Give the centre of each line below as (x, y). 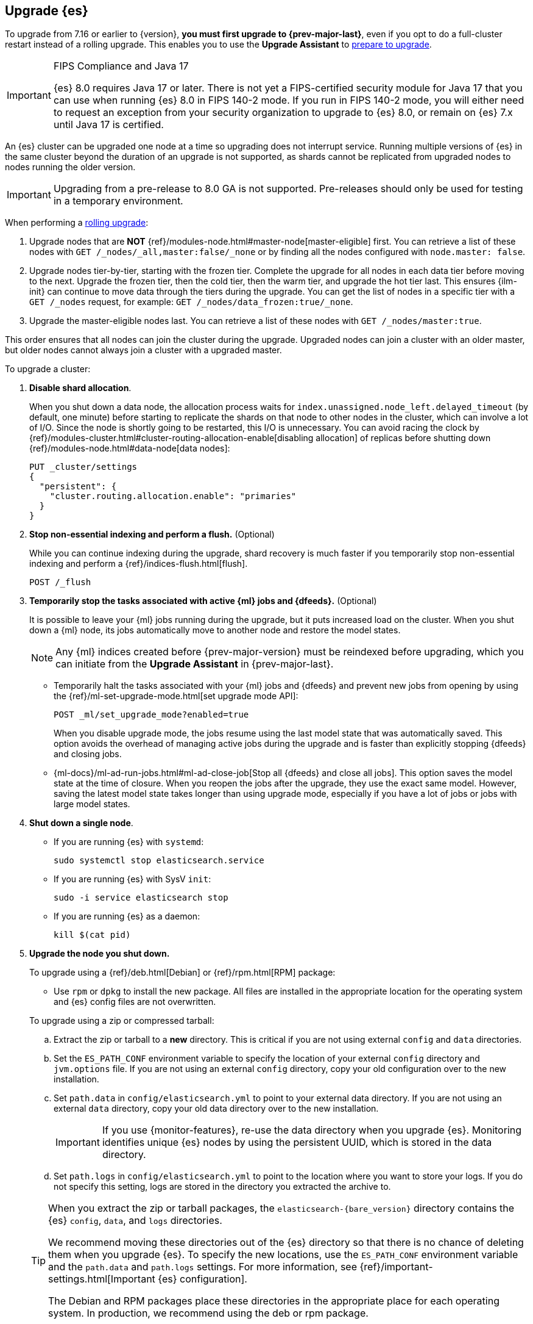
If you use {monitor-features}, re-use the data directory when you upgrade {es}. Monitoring (312, 1130)
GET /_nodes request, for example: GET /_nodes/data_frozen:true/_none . (191, 302)
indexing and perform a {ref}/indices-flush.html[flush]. (139, 564)
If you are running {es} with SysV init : (132, 879)
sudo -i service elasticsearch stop (141, 898)
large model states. (92, 804)
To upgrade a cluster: (48, 369)
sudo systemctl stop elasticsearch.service (159, 861)
